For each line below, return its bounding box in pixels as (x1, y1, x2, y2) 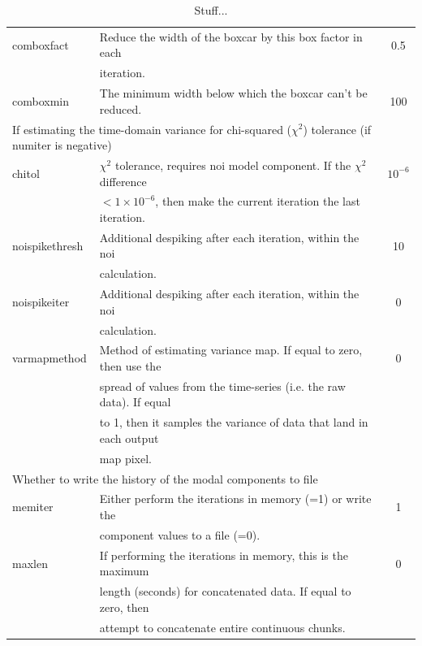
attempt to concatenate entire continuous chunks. (99, 618, 346, 635)
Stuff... (194, 2, 228, 18)
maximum (99, 562, 149, 579)
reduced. (99, 100, 142, 117)
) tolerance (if (303, 120, 372, 137)
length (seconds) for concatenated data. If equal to (99, 583, 351, 600)
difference (99, 172, 147, 189)
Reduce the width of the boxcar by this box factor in (99, 28, 363, 45)
